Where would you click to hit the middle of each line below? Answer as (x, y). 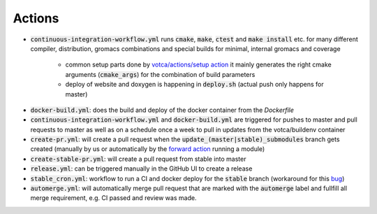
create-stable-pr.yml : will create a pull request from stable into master (138, 159)
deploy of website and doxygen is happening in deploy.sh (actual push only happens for (194, 85)
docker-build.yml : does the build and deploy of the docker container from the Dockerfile (162, 110)
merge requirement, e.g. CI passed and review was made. (113, 198)
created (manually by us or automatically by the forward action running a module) (148, 149)
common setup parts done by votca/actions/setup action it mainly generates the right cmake (198, 65)
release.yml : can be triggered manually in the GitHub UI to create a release (141, 169)
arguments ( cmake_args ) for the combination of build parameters (160, 74)
